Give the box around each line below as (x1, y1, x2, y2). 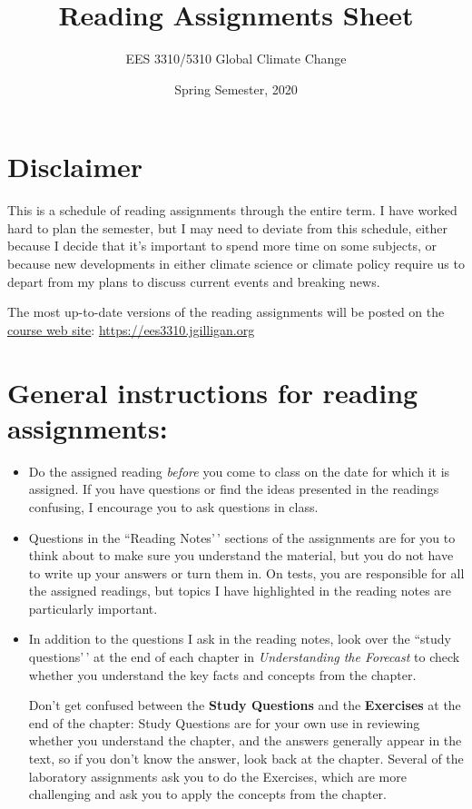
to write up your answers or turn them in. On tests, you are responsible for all (28, 563, 465, 582)
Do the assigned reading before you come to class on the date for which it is (28, 461, 450, 480)
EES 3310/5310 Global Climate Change (125, 49, 347, 68)
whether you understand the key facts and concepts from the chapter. (28, 665, 417, 684)
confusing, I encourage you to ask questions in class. (28, 497, 319, 516)
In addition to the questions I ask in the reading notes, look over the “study (28, 629, 451, 648)
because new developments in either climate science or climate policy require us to (7, 254, 465, 273)
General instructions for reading (7, 373, 418, 410)
